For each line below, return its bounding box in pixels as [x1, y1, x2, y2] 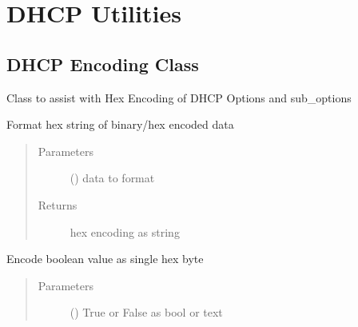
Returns [38, 196, 78, 213]
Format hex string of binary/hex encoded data [6, 116, 234, 133]
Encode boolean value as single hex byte [6, 250, 204, 267]
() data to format [70, 169, 155, 186]
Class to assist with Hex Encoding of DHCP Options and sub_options [6, 89, 352, 106]
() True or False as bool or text [70, 304, 223, 321]
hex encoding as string [70, 223, 180, 240]
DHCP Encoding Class [6, 51, 199, 76]
